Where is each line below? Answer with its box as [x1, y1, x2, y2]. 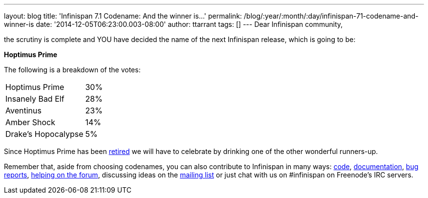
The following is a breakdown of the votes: [4, 66, 141, 74]
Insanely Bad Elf [5, 94, 64, 104]
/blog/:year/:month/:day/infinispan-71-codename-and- [244, 12, 419, 20]
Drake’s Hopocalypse [5, 129, 84, 139]
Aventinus [5, 106, 42, 115]
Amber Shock [5, 117, 55, 127]
